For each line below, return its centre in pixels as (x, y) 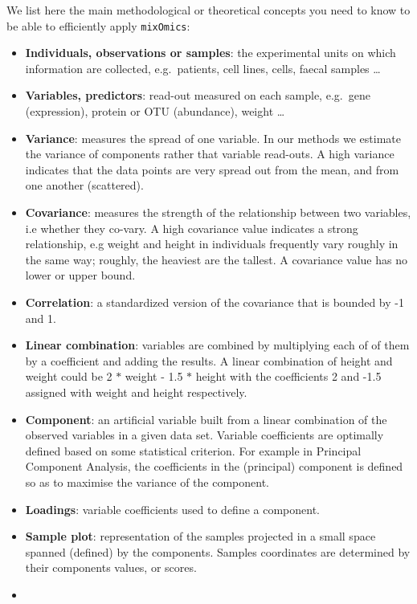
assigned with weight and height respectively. (136, 392)
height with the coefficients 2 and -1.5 (288, 376)
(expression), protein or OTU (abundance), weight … (155, 111)
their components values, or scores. (111, 567)
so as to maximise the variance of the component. (147, 482)
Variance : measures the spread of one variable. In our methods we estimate (213, 138)
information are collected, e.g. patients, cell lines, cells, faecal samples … (203, 68)
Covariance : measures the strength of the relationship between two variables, (218, 212)
